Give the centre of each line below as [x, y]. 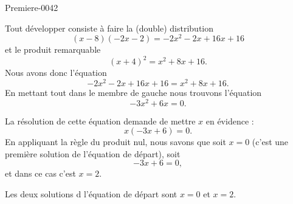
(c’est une [270, 142]
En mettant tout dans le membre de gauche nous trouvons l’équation [133, 93]
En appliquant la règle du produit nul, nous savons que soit [115, 142]
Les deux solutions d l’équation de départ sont [91, 194]
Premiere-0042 [32, 7]
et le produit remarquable [53, 49]
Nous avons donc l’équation [56, 73]
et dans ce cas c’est [40, 173]
